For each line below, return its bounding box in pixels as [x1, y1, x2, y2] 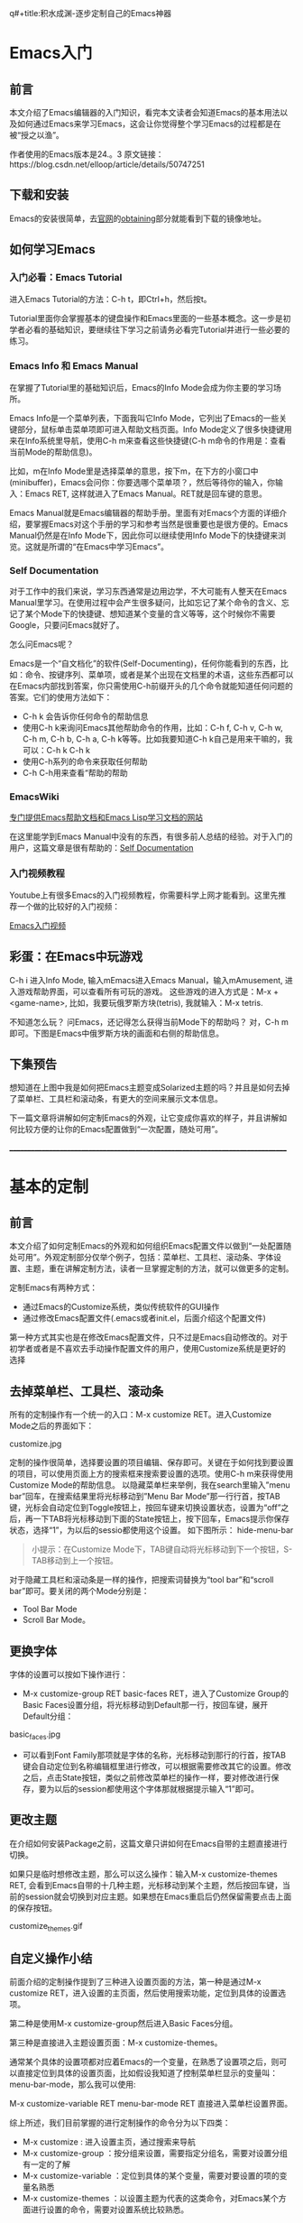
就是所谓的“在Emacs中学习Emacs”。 [32, 540, 170, 552]
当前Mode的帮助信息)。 [9, 446, 97, 457]
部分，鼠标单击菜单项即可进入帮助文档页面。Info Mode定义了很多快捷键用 [16, 423, 292, 435]
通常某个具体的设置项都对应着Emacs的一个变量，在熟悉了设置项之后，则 [9, 2056, 280, 2068]
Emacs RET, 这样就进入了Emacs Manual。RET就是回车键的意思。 [24, 488, 268, 499]
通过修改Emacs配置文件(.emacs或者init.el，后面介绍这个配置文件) [22, 1313, 266, 1324]
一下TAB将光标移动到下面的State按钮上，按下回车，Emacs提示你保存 [32, 1514, 290, 1525]
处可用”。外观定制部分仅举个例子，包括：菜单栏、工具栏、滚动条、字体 [9, 1252, 274, 1263]
